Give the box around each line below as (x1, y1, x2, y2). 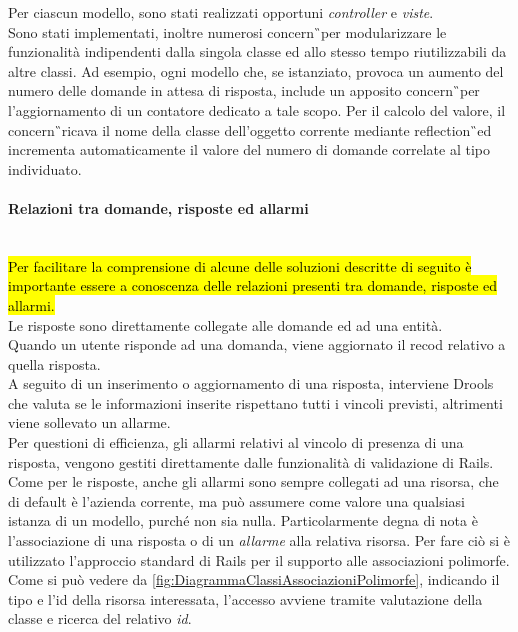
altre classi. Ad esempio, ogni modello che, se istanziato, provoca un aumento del (8, 60, 504, 81)
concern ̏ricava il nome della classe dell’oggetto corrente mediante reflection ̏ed (8, 119, 492, 140)
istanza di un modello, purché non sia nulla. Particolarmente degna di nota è (8, 510, 478, 531)
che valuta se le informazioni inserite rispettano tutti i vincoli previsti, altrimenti (8, 392, 503, 413)
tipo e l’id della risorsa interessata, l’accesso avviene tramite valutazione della (8, 588, 483, 609)
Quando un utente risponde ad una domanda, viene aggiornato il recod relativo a (8, 334, 506, 355)
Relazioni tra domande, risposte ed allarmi (8, 197, 309, 218)
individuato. (8, 158, 82, 179)
